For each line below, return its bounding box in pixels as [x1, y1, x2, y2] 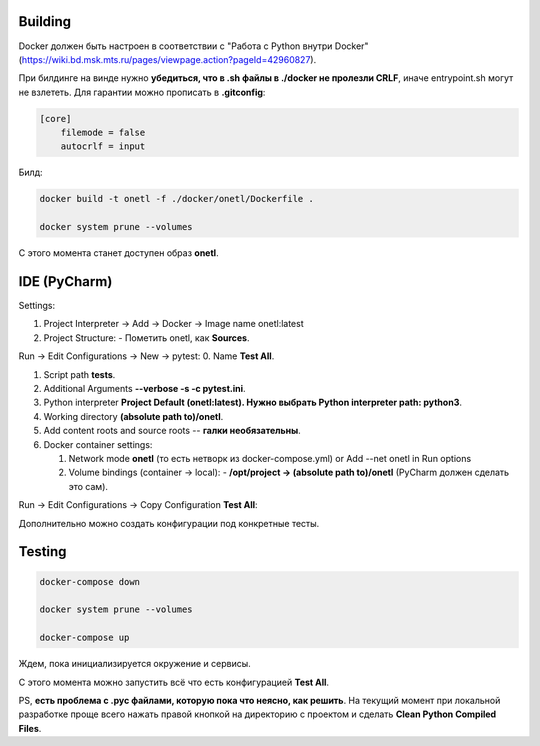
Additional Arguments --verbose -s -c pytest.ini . [43, 383, 246, 395]
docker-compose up [39, 632, 130, 644]
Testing [18, 543, 67, 560]
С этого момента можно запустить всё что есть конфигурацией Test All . [18, 676, 330, 688]
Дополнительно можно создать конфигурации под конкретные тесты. [18, 517, 320, 529]
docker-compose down [39, 576, 140, 587]
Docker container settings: [43, 438, 153, 450]
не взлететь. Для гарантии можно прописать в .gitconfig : [18, 86, 266, 98]
